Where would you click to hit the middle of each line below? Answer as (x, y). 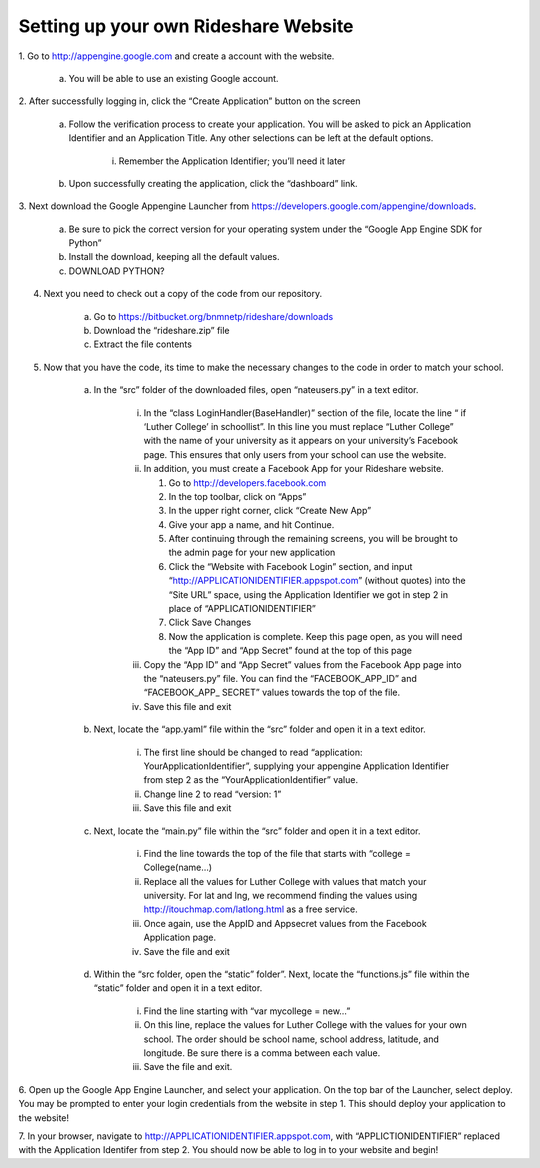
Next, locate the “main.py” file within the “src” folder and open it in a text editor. (257, 831)
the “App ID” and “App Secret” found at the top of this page (290, 651)
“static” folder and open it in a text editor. (178, 988)
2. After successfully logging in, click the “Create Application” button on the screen (189, 101)
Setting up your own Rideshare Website (186, 26)
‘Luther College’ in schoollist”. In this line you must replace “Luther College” (298, 426)
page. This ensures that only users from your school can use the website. (295, 454)
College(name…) (178, 867)
